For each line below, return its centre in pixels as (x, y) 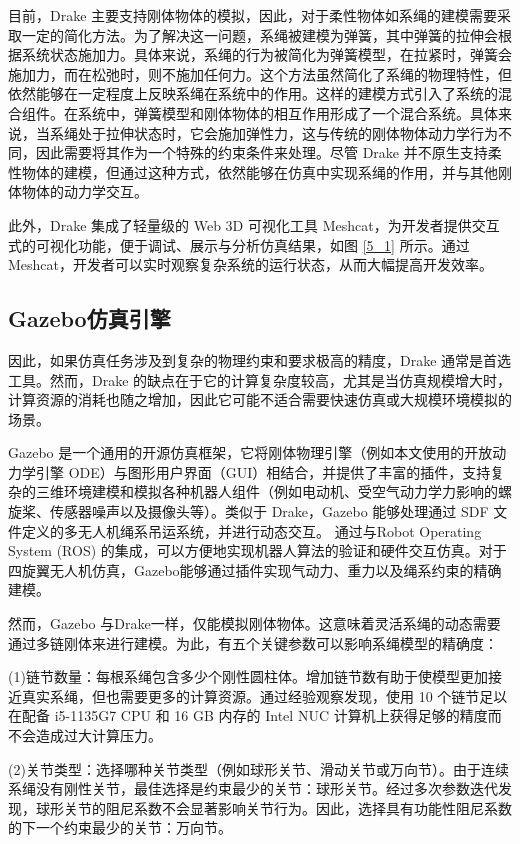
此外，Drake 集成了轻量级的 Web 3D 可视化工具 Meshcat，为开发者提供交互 (254, 224)
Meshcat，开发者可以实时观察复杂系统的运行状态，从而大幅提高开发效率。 (251, 264)
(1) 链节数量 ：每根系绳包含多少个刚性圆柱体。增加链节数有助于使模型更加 (248, 676)
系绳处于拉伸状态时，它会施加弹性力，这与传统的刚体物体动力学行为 (273, 132)
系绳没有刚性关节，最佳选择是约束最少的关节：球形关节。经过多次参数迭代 (253, 788)
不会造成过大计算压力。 (85, 735)
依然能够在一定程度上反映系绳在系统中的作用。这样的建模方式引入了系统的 (253, 93)
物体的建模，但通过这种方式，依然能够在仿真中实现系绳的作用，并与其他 (259, 171)
